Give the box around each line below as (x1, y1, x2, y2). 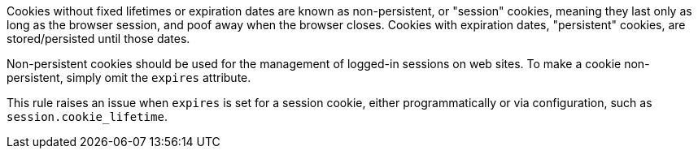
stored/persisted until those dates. (7, 32, 190, 45)
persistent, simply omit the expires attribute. (7, 71, 251, 84)
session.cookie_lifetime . (7, 110, 168, 123)
